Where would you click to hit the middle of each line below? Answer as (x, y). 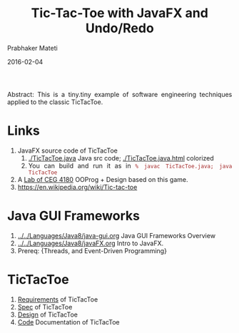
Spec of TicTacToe (45, 307)
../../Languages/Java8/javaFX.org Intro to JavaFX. (90, 243)
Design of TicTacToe (47, 314)
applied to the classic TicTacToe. (55, 102)
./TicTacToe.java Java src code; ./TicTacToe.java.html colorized (121, 158)
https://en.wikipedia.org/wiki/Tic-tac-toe (77, 187)
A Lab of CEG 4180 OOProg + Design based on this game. (103, 179)
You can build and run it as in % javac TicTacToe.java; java (130, 165)
